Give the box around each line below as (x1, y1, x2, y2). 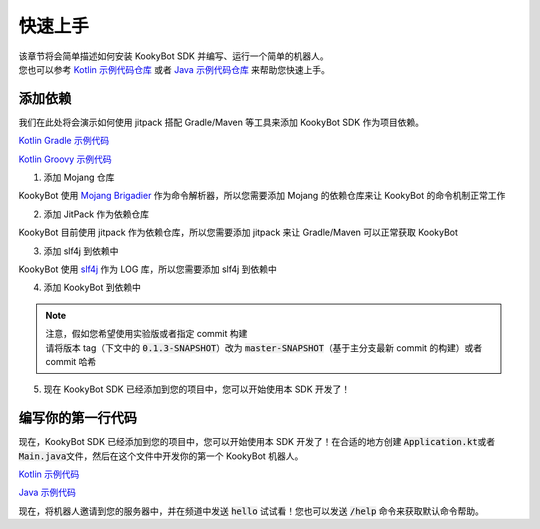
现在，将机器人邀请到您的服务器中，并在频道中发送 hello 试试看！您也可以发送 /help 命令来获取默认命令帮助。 (18, 505, 485, 517)
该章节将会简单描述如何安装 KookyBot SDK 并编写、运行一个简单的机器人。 (18, 50, 329, 62)
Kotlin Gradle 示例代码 (18, 135, 110, 147)
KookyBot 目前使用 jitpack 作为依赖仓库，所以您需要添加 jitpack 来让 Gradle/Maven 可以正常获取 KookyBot (18, 226, 459, 239)
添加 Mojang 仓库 (43, 171, 115, 184)
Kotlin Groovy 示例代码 (18, 153, 112, 165)
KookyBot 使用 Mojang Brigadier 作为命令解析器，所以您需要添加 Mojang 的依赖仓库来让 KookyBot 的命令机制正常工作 (18, 190, 506, 202)
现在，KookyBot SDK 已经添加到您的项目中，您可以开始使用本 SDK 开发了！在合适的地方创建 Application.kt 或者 (18, 436, 496, 448)
